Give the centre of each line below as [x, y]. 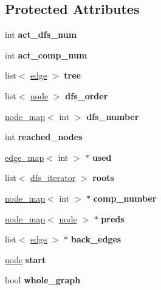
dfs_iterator [53, 178]
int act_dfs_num [41, 34]
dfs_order [87, 95]
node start [26, 259]
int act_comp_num [46, 55]
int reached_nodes [44, 137]
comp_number [125, 198]
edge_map [25, 157]
